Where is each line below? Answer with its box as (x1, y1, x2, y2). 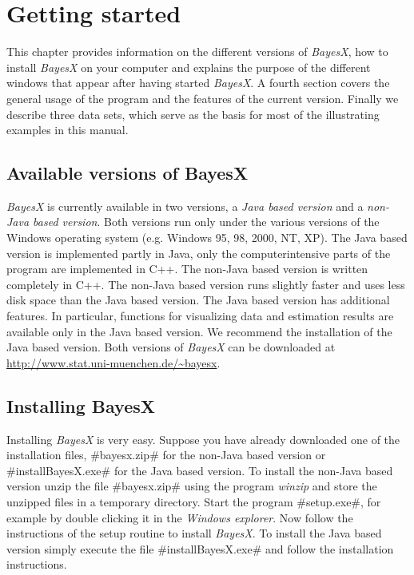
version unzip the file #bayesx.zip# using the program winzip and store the (6, 478, 377, 494)
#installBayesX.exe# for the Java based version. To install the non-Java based (6, 462, 393, 478)
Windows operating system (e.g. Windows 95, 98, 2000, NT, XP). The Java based (6, 229, 408, 246)
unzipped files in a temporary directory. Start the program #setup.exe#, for (6, 494, 381, 510)
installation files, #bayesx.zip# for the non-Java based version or (6, 446, 326, 463)
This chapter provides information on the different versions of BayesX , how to (6, 43, 388, 60)
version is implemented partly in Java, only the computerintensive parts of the (6, 244, 391, 261)
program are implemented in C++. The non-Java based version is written (6, 260, 368, 277)
